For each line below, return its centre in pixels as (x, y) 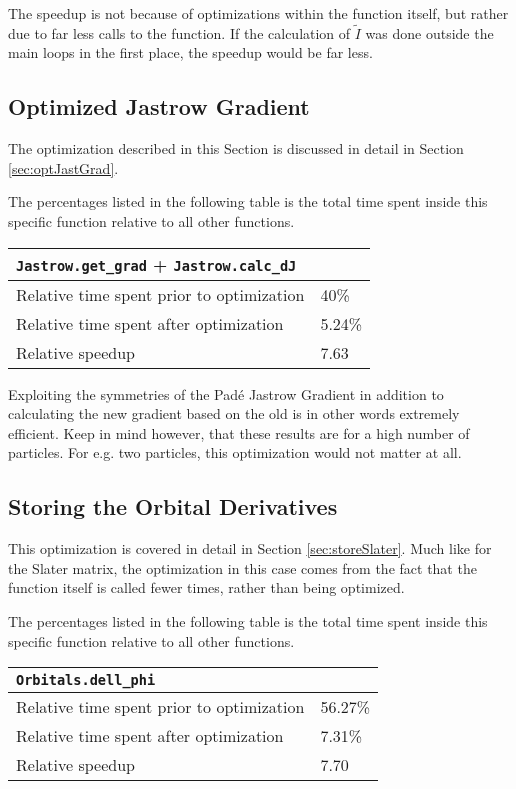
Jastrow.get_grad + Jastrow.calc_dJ (156, 264)
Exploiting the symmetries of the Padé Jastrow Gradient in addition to (226, 393)
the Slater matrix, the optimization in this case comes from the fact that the (242, 567)
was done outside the (429, 32)
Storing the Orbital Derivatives (173, 506)
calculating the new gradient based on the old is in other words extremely (234, 413)
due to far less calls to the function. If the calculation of (179, 32)
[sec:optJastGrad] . (63, 167)
